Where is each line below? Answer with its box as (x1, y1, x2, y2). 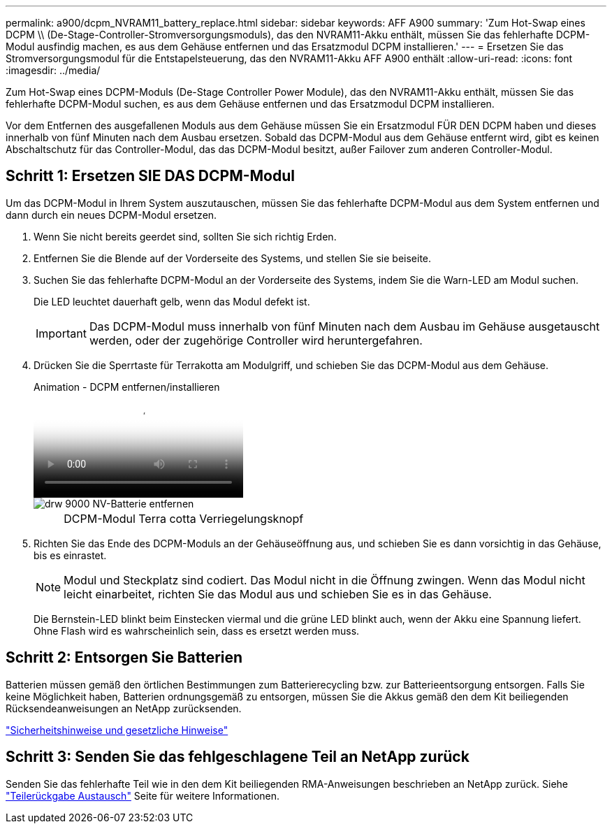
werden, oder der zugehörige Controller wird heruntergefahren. (89, 333, 423, 347)
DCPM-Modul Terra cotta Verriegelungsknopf (64, 511, 304, 526)
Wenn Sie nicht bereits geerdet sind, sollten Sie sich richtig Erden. (34, 230, 337, 243)
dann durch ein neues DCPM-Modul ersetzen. (6, 208, 217, 221)
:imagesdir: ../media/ (6, 64, 101, 76)
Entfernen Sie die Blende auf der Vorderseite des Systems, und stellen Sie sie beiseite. (34, 252, 432, 264)
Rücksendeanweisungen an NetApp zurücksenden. (6, 702, 242, 714)
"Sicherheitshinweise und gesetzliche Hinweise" (6, 723, 228, 736)
